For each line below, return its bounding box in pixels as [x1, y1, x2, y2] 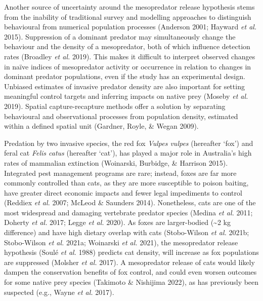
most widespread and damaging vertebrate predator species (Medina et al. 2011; [4, 207, 253, 217]
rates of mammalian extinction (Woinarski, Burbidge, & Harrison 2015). [4, 157, 228, 168]
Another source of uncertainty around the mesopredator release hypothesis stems [4, 2, 255, 12]
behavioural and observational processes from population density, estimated [4, 110, 238, 121]
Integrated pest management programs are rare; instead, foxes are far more [4, 167, 237, 178]
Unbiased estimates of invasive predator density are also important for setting [4, 81, 245, 91]
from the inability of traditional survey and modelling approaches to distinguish [4, 11, 251, 22]
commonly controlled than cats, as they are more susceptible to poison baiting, [4, 177, 249, 188]
